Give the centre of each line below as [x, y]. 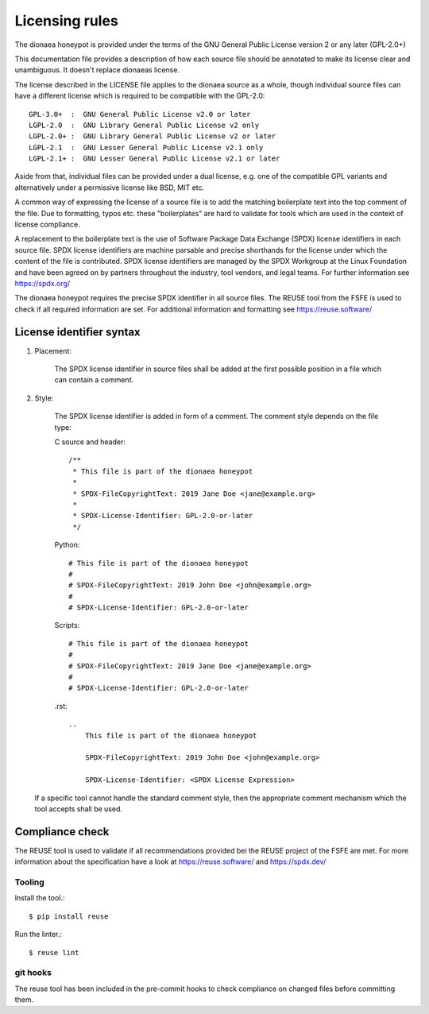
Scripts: [67, 625]
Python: [67, 545]
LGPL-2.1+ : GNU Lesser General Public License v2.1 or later [155, 159]
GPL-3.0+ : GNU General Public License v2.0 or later [140, 114]
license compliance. [48, 224]
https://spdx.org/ [43, 283]
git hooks [33, 973]
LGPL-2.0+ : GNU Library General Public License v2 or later [153, 136]
